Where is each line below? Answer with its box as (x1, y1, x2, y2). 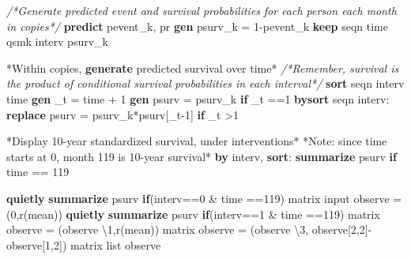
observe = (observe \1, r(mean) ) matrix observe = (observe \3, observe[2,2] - (6, 221, 372, 238)
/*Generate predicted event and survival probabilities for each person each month (6, 2, 397, 18)
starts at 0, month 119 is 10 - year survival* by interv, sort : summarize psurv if (6, 148, 397, 164)
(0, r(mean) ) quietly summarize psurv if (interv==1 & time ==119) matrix (6, 205, 380, 222)
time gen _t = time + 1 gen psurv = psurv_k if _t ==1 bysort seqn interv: (6, 90, 390, 107)
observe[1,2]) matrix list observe (6, 236, 161, 253)
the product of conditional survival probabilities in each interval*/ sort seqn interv (6, 75, 405, 92)
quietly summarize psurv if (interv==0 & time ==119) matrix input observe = (6, 190, 402, 206)
